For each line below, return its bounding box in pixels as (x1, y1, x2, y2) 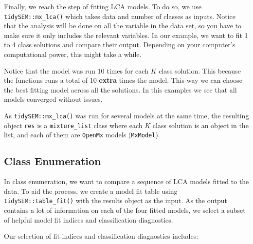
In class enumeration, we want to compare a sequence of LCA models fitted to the (4, 176, 249, 187)
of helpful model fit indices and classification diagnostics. (4, 214, 173, 225)
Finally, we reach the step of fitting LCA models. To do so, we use (4, 1, 201, 11)
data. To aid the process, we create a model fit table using (4, 186, 178, 196)
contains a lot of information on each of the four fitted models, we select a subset (4, 205, 246, 215)
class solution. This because (159, 65, 241, 75)
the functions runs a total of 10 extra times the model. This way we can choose (4, 75, 243, 85)
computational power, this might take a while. (4, 49, 142, 59)
